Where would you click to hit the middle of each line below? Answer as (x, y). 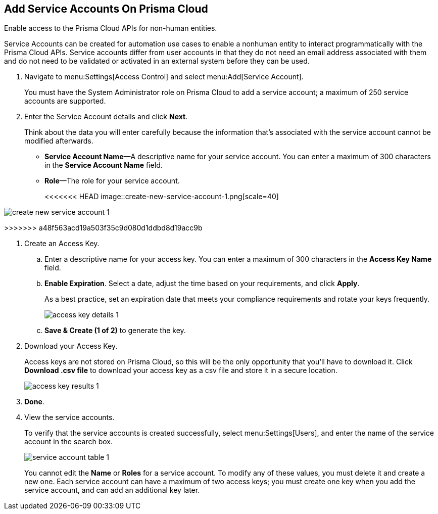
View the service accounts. (69, 417)
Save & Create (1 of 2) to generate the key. (115, 331)
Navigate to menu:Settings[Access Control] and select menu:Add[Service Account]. (164, 77)
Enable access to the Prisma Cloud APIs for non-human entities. (111, 28)
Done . (34, 402)
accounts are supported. (65, 101)
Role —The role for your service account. (112, 181)
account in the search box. (69, 442)
